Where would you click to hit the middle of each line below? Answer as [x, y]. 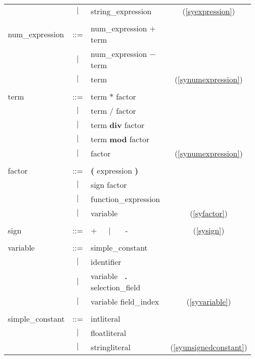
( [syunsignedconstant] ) [209, 347]
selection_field [116, 287]
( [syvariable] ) [209, 301]
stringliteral [111, 347]
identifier [106, 262]
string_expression [121, 11]
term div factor [118, 125]
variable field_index [125, 301]
